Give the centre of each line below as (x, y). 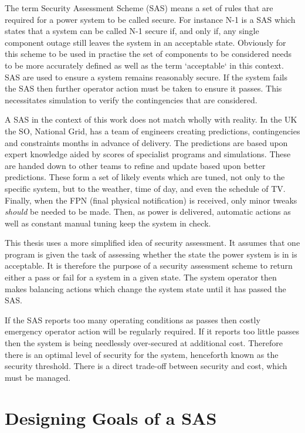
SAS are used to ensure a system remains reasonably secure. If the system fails (146, 77)
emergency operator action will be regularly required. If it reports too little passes (152, 331)
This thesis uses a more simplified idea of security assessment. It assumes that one (152, 243)
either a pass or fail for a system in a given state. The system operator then (141, 277)
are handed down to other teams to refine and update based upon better (135, 165)
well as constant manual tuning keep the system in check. (108, 223)
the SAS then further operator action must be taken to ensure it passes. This (143, 88)
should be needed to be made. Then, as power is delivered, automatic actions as (148, 212)
